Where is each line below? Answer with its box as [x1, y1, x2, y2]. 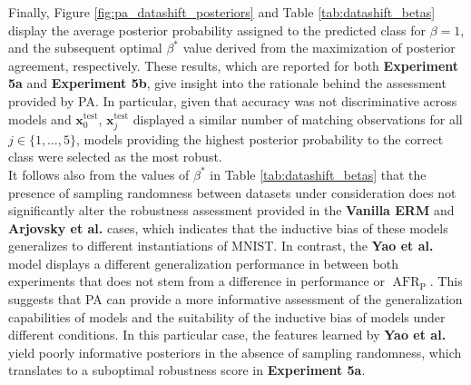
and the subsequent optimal [8, 38, 162, 57]
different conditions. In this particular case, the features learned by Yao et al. [8, 325, 446, 344]
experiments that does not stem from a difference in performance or [8, 271, 385, 291]
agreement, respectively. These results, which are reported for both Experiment [8, 55, 459, 74]
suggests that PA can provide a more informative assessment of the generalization [8, 290, 463, 309]
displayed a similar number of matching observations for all [132, 109, 463, 128]
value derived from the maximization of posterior [182, 38, 456, 57]
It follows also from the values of [8, 164, 190, 183]
